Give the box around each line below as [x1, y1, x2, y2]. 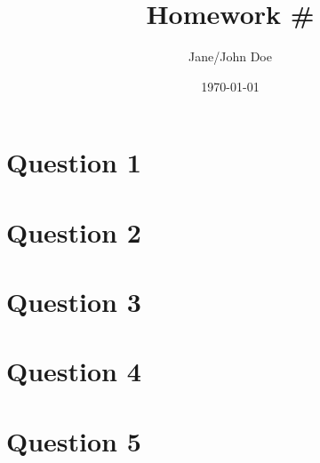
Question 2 [6, 213, 141, 250]
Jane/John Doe [188, 47, 272, 66]
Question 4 [6, 353, 141, 389]
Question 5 [6, 422, 141, 459]
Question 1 [6, 144, 141, 180]
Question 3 [6, 283, 141, 320]
